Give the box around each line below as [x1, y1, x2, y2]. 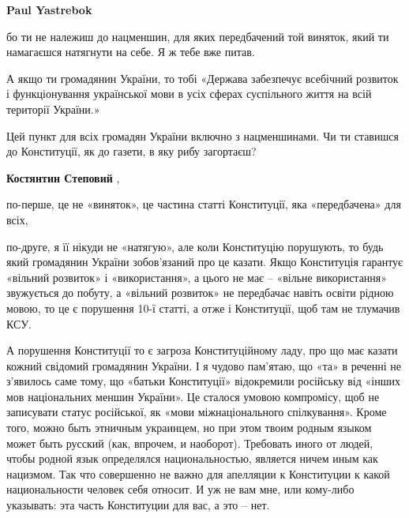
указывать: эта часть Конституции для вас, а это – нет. [6, 497, 270, 513]
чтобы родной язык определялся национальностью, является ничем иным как [6, 450, 378, 467]
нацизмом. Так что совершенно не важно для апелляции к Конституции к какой [6, 465, 390, 482]
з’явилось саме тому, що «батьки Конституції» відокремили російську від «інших [6, 373, 400, 389]
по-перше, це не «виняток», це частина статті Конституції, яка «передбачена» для [6, 196, 401, 212]
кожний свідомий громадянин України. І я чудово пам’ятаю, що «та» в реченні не [6, 357, 402, 373]
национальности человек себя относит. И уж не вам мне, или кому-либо [6, 481, 355, 497]
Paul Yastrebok [6, 2, 92, 17]
